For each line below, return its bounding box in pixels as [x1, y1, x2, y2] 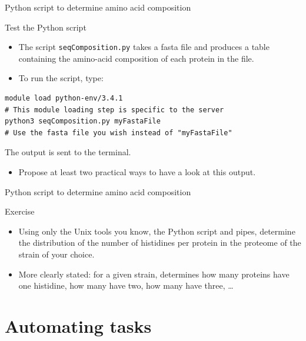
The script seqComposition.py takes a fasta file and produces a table [18, 41, 270, 53]
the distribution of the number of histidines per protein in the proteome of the [18, 236, 301, 249]
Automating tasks [5, 313, 152, 337]
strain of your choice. [18, 248, 95, 260]
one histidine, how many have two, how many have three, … [18, 279, 234, 292]
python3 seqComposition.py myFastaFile [5, 117, 161, 126]
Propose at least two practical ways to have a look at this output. [18, 166, 256, 178]
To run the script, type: [18, 72, 104, 84]
